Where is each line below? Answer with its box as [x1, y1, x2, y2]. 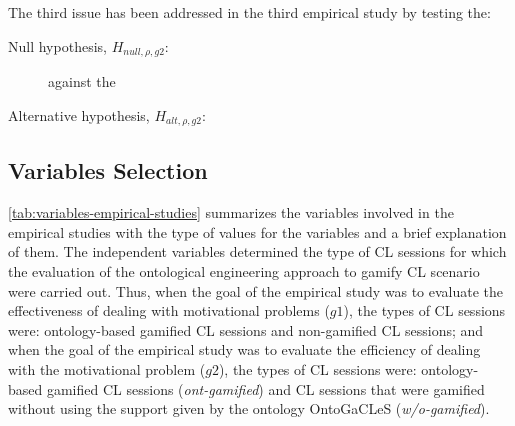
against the [48, 71, 116, 92]
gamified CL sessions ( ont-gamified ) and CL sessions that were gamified [46, 378, 485, 399]
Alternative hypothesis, [8, 104, 150, 125]
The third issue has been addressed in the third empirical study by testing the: [8, 2, 491, 22]
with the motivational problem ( [8, 359, 206, 380]
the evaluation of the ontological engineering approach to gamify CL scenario [8, 261, 480, 282]
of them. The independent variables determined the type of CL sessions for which [8, 241, 507, 262]
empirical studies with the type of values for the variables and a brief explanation [8, 221, 507, 242]
